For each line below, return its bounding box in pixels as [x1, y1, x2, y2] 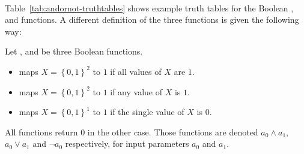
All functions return [5, 125, 78, 138]
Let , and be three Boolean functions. [5, 45, 143, 58]
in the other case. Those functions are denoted [87, 125, 258, 138]
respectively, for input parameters [65, 137, 189, 150]
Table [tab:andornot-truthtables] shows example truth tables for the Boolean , [5, 1, 294, 14]
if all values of [110, 65, 162, 77]
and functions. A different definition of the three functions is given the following [5, 13, 299, 26]
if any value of [110, 85, 163, 98]
